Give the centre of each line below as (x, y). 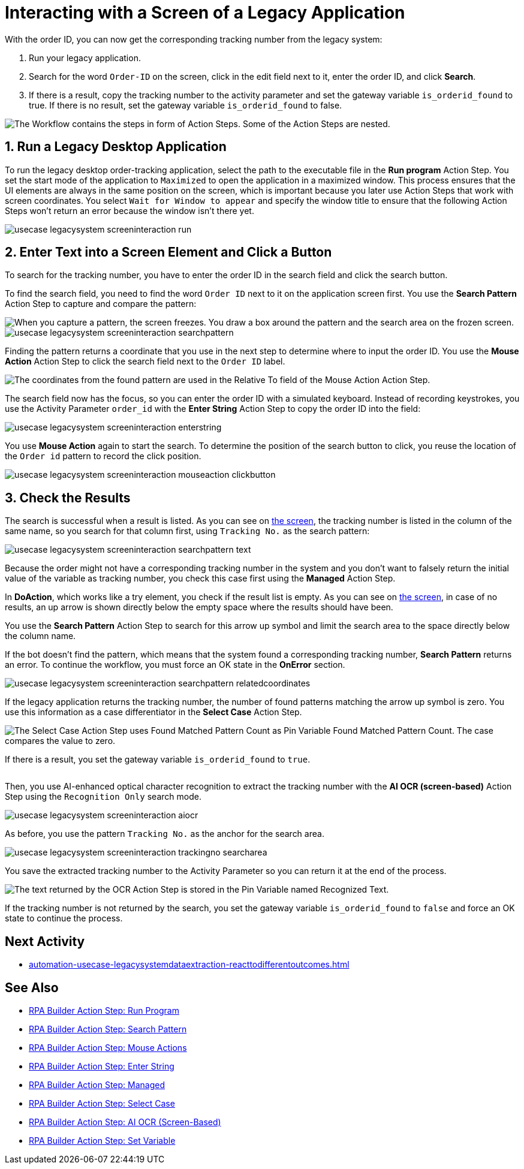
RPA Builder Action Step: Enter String (102, 1066)
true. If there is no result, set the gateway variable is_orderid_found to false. (186, 105)
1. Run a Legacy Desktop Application (116, 147)
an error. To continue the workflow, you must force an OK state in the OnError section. (175, 665)
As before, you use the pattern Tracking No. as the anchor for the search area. (165, 834)
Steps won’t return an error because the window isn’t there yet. (130, 210)
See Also (32, 987)
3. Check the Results (68, 498)
